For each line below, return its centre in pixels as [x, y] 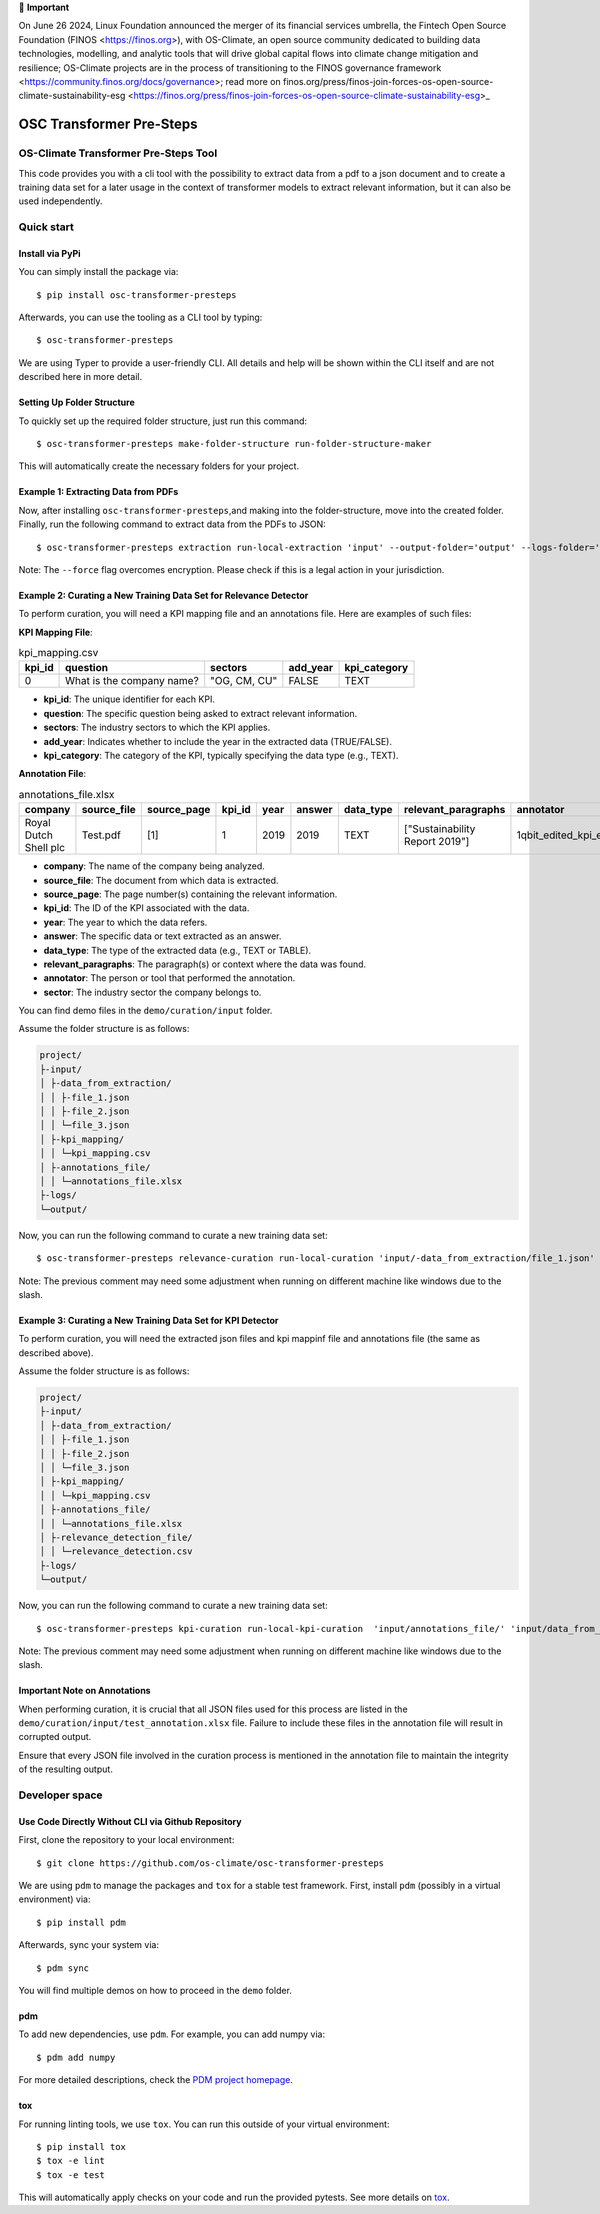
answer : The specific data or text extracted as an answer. [162, 936]
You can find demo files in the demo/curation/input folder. [145, 1011]
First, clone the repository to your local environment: [126, 1840]
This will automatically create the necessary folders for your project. [159, 466]
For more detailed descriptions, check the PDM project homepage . [156, 2080]
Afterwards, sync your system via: [89, 1945]
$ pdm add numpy [76, 2057]
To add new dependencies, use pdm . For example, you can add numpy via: [171, 2034]
